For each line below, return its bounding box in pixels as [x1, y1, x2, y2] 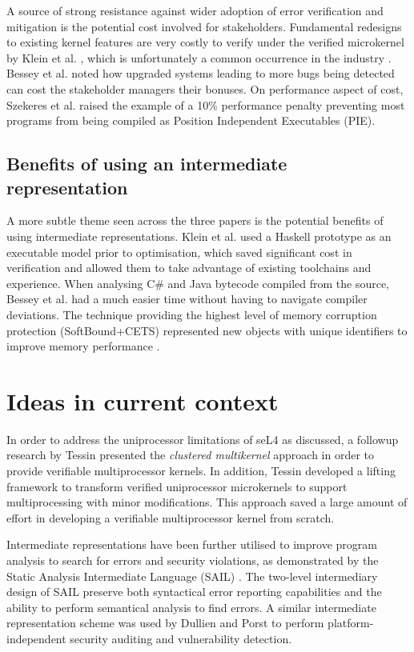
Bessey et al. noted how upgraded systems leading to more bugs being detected [6, 65, 395, 82]
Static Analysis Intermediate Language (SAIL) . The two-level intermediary [6, 567, 378, 584]
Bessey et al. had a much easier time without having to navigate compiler [6, 290, 368, 307]
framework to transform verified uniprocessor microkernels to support [6, 478, 348, 494]
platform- [328, 614, 374, 631]
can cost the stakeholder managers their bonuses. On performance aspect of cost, [6, 80, 404, 97]
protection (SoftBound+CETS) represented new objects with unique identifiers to [6, 322, 408, 338]
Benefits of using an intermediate [6, 151, 287, 176]
